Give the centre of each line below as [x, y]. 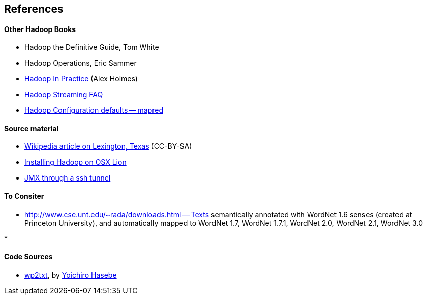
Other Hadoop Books [40, 29]
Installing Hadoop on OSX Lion [75, 162]
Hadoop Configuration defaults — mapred [94, 110]
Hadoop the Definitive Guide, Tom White [92, 47]
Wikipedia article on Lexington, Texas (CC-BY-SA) [108, 146]
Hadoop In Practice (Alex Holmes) [81, 79]
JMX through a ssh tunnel [68, 178]
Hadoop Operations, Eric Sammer [81, 63]
